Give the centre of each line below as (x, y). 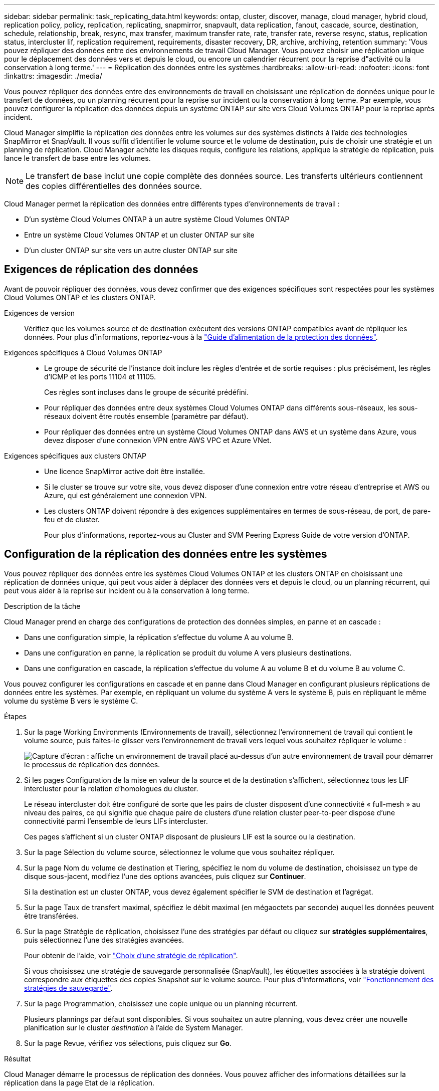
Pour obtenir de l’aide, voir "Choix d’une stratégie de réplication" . (131, 955)
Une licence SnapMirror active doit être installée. (125, 471)
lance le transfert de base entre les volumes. (77, 158)
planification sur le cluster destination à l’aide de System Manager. (134, 1027)
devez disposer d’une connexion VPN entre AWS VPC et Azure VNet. (158, 440)
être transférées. (51, 916)
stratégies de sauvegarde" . (68, 988)
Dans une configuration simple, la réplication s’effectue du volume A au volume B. (159, 637)
